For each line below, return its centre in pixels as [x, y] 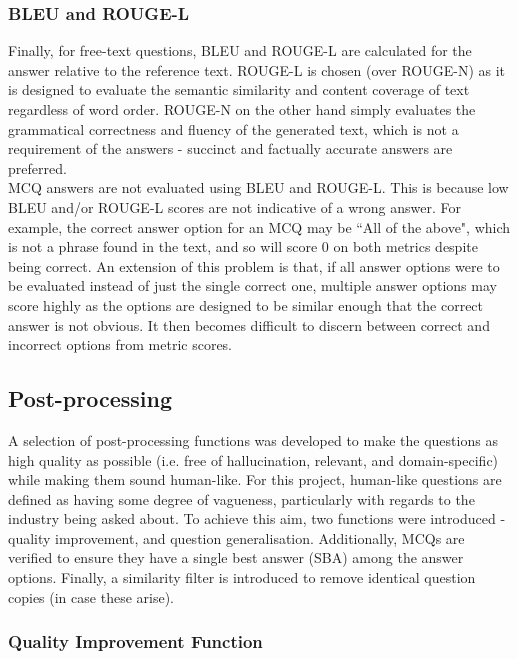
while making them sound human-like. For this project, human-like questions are [255, 479]
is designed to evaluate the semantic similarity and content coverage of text [239, 89]
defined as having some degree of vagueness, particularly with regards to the [241, 498]
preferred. [37, 167]
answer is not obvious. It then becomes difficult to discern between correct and [249, 324]
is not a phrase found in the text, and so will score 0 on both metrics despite [243, 246]
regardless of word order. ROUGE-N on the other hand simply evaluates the [242, 109]
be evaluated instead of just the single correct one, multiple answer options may [252, 285]
